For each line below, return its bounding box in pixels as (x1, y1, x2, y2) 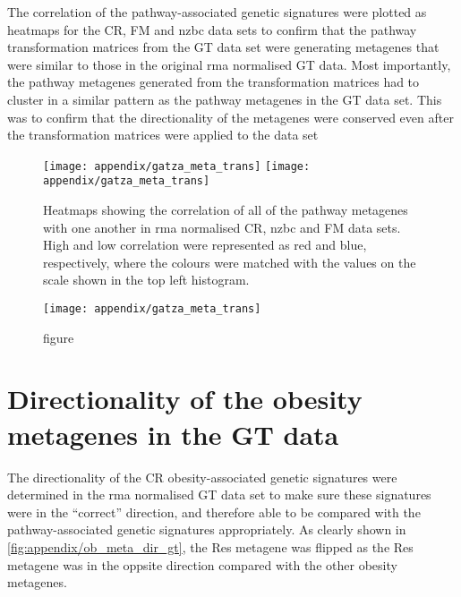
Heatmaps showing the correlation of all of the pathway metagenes (43, 200, 408, 219)
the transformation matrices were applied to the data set (7, 125, 319, 144)
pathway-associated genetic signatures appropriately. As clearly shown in (7, 520, 406, 539)
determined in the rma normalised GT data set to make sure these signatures (7, 485, 431, 504)
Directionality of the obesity (7, 380, 363, 417)
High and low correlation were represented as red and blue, (43, 235, 367, 254)
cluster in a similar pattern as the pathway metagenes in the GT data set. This (7, 90, 442, 108)
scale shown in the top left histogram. (43, 270, 250, 289)
